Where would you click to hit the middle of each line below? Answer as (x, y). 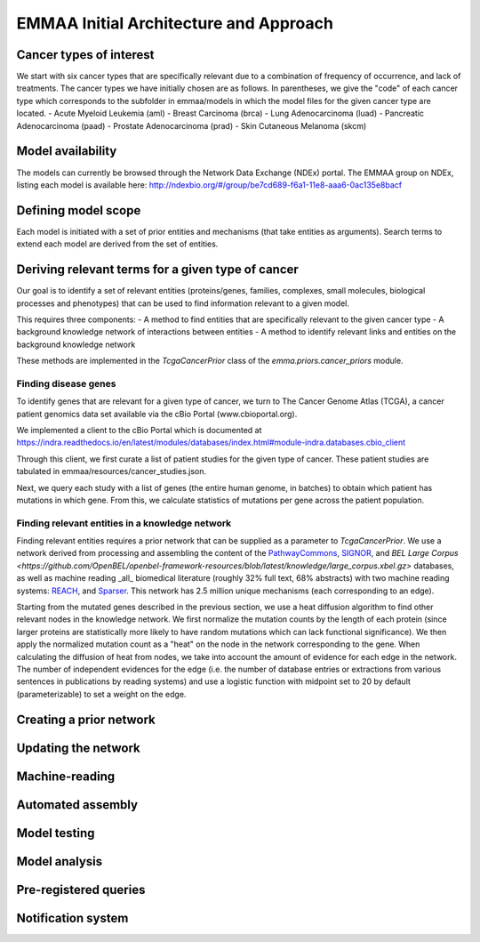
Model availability (67, 151)
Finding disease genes (66, 383)
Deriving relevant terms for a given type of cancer (158, 270)
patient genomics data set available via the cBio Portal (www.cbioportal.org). (157, 414)
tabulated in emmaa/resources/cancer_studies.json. (112, 471)
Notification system (72, 918)
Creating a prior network (86, 719)
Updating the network (79, 748)
